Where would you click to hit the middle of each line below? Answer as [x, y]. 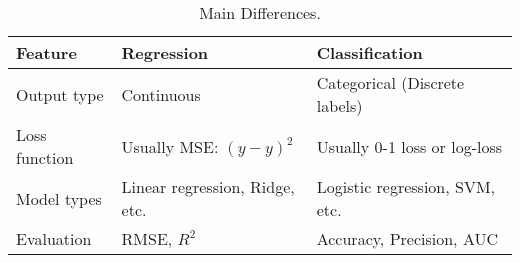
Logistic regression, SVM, [406, 186]
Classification [369, 52]
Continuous [161, 94]
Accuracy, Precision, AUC [407, 238]
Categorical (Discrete [390, 82]
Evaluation [54, 238]
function [45, 157]
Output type [60, 94]
